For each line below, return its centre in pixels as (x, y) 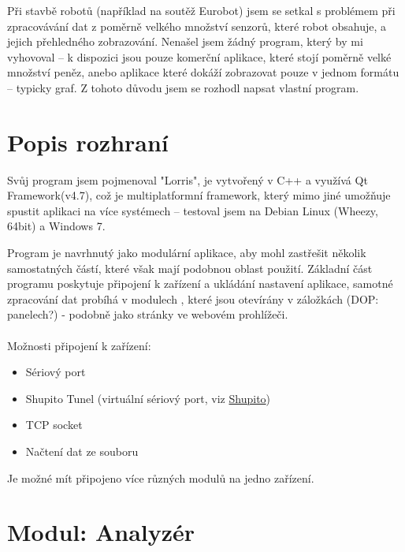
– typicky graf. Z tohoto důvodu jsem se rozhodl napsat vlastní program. (183, 87)
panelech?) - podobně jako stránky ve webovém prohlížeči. (148, 314)
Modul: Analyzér (101, 532)
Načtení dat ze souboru (82, 451)
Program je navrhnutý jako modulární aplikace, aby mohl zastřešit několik (187, 253)
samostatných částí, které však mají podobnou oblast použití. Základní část (190, 268)
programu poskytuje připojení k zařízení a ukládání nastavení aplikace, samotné (200, 283)
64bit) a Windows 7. (56, 226)
